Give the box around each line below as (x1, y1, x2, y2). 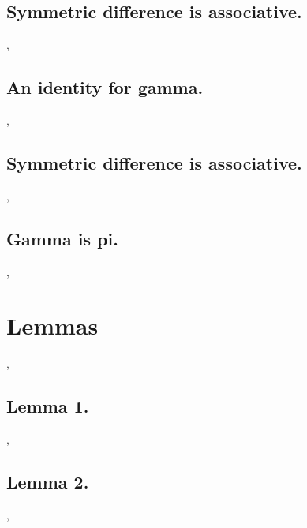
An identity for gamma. (6, 75, 204, 99)
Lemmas (6, 309, 99, 342)
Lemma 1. (6, 394, 89, 418)
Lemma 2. (6, 470, 89, 494)
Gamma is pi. (6, 226, 118, 250)
